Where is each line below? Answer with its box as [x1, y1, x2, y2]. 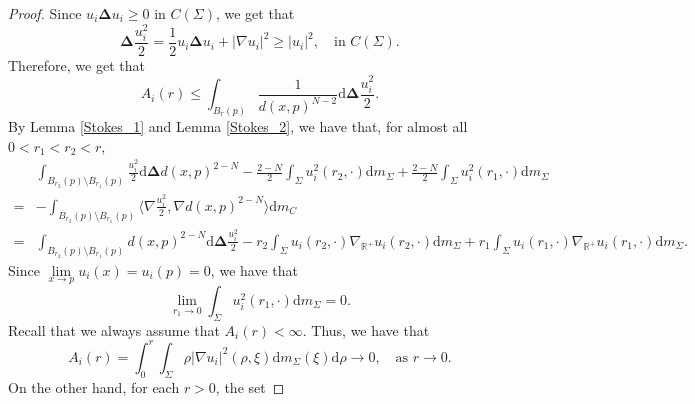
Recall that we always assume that [8, 319, 220, 340]
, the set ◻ [215, 376, 285, 397]
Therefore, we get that [8, 54, 145, 75]
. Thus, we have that [302, 319, 430, 340]
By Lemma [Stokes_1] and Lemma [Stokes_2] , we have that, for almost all [8, 115, 468, 136]
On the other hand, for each [8, 376, 180, 397]
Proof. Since [8, 3, 82, 23]
